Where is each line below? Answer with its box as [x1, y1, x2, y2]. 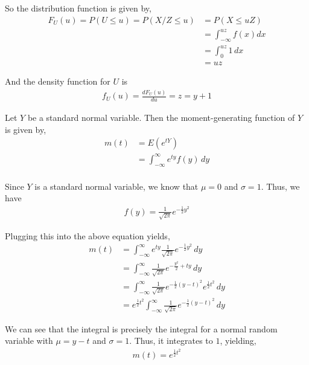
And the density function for [5, 75, 110, 88]
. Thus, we [261, 179, 300, 192]
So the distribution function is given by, [5, 2, 151, 14]
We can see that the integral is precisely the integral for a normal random [5, 322, 278, 335]
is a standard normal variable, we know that [34, 179, 199, 192]
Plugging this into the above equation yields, [5, 229, 170, 242]
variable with [5, 334, 53, 347]
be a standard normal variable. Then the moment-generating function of [27, 111, 295, 124]
